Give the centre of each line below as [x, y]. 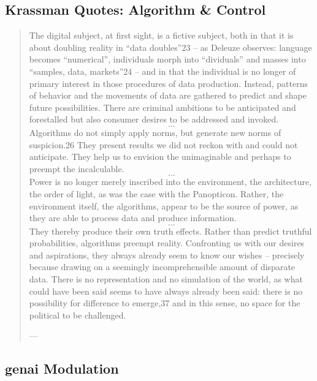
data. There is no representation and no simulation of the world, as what [166, 279]
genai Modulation [62, 368]
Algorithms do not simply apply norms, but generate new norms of [155, 132]
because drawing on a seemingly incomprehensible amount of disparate [162, 267]
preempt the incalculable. [77, 168]
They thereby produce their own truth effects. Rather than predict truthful [170, 231]
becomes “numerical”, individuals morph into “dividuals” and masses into [167, 59]
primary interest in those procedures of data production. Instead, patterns [168, 83]
